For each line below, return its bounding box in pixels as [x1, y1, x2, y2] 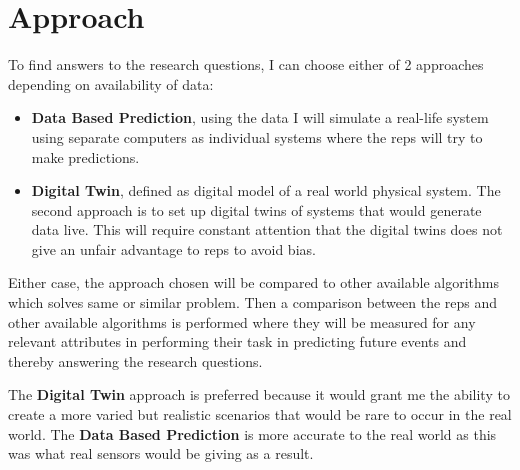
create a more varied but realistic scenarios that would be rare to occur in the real [8, 404, 512, 425]
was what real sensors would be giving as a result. [8, 443, 314, 464]
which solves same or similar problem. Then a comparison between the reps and [8, 292, 498, 313]
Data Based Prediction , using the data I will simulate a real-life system [31, 107, 489, 128]
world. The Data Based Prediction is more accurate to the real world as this [8, 423, 497, 444]
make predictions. [31, 146, 140, 167]
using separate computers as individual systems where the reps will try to [31, 126, 483, 147]
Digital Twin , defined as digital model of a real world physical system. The [31, 180, 501, 201]
